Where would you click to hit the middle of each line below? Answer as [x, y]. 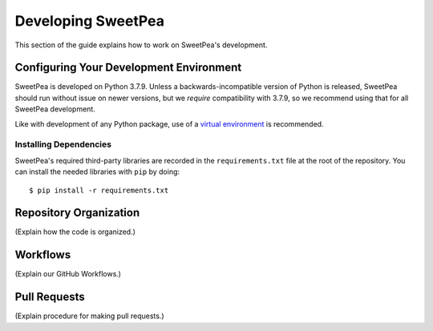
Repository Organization [77, 213]
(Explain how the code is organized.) [75, 232]
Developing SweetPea [89, 21]
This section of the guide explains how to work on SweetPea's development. [141, 45]
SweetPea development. [55, 109]
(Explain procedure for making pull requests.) [89, 316]
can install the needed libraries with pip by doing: [97, 172]
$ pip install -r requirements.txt [99, 190]
